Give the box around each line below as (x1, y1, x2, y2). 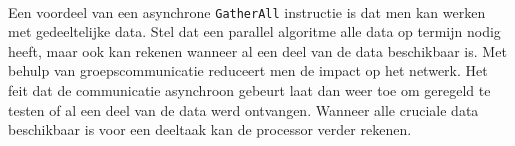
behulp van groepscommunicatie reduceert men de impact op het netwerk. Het (8, 60, 488, 81)
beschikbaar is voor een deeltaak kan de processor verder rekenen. (8, 119, 412, 140)
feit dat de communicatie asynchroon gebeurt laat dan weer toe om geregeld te (8, 80, 491, 101)
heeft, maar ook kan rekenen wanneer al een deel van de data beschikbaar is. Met (8, 40, 507, 61)
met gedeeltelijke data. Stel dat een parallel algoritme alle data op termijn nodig (8, 21, 501, 42)
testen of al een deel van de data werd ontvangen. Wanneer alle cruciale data (8, 99, 479, 120)
